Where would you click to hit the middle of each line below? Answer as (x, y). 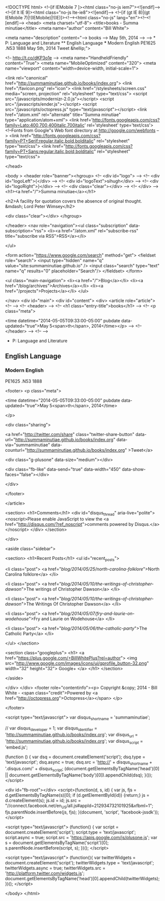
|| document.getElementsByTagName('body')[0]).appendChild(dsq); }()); (79, 775)
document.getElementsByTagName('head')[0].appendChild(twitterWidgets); (82, 878)
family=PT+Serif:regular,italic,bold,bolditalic (49, 141)
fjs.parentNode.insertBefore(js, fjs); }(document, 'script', (62, 812)
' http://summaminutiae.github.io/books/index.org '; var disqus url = (71, 735)
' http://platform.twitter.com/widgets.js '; (45, 873)
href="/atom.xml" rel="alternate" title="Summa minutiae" (63, 115)
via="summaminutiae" (28, 445)
